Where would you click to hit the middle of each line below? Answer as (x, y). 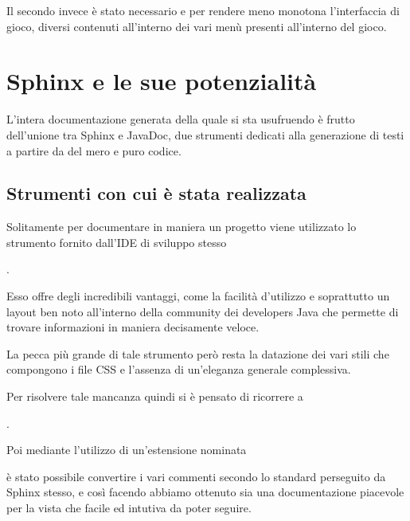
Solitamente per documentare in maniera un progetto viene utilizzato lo (182, 227)
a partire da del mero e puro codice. (94, 150)
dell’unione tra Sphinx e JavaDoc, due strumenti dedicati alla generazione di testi (205, 134)
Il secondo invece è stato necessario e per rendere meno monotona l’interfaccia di (203, 10)
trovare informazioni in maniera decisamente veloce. (133, 327)
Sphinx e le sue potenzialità (162, 81)
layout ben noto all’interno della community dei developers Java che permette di (203, 311)
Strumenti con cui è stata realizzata (156, 193)
